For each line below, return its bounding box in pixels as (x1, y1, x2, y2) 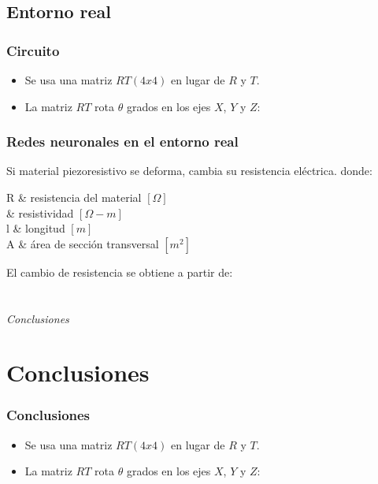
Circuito (6, 40, 60, 60)
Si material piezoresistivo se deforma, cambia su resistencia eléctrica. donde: (6, 162, 372, 179)
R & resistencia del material (6, 189, 142, 205)
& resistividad (6, 204, 74, 221)
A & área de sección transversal (6, 235, 159, 251)
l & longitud (6, 220, 65, 236)
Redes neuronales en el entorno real (6, 132, 239, 151)
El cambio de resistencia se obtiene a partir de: (6, 263, 233, 280)
